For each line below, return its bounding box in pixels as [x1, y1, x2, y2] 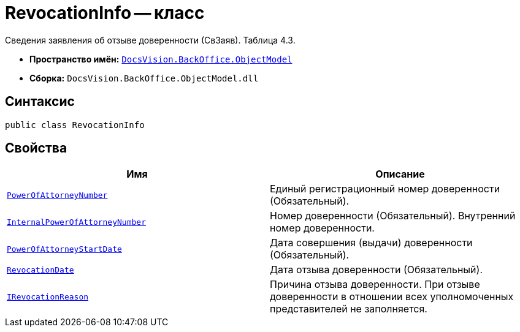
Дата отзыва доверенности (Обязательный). [270, 263, 483, 276]
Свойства [5, 140, 67, 156]
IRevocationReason [7, 292, 89, 301]
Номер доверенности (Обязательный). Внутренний [270, 209, 516, 222]
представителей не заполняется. [270, 303, 427, 315]
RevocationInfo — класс [5, 2, 205, 23]
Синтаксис [5, 94, 75, 110]
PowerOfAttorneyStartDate [7, 244, 122, 254]
